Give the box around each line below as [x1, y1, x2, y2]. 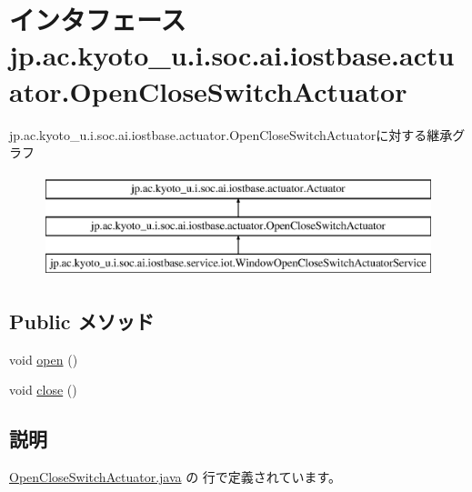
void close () [9, 380, 77, 399]
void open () [9, 349, 78, 368]
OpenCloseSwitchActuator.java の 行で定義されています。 [9, 467, 342, 487]
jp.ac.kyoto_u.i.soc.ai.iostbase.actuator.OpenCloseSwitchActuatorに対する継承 [9, 125, 453, 144]
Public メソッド [9, 307, 155, 336]
